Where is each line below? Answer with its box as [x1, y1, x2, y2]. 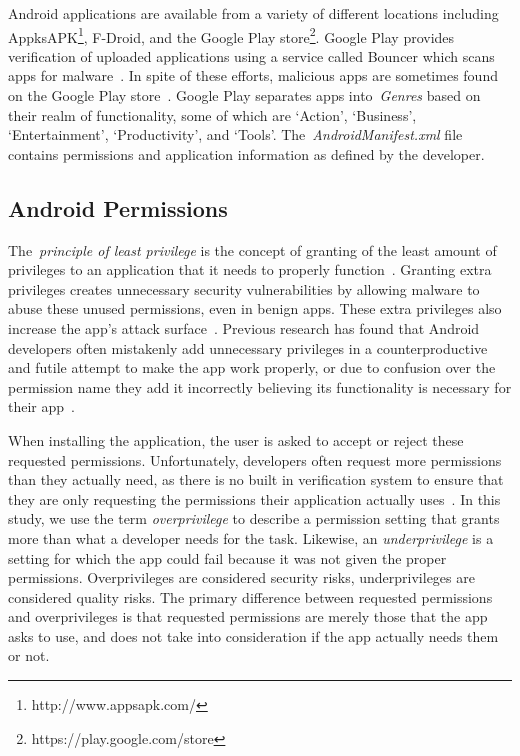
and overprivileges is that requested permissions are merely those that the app [8, 606, 488, 627]
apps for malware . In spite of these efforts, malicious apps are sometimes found [8, 65, 498, 86]
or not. [8, 645, 50, 666]
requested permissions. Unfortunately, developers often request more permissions [8, 449, 502, 470]
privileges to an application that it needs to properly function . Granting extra [8, 259, 492, 280]
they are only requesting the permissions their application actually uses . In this [8, 488, 501, 509]
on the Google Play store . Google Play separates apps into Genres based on [8, 85, 481, 106]
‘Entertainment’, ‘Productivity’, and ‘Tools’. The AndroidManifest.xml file [8, 124, 463, 145]
